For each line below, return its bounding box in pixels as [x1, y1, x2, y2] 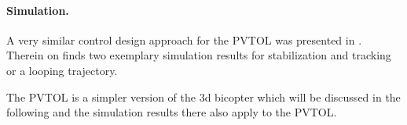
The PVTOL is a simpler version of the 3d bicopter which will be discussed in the [6, 88, 401, 105]
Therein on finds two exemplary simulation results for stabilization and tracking [6, 47, 391, 63]
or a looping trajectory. [6, 62, 118, 78]
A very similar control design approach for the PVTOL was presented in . [6, 31, 362, 48]
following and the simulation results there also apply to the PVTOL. [6, 104, 337, 120]
